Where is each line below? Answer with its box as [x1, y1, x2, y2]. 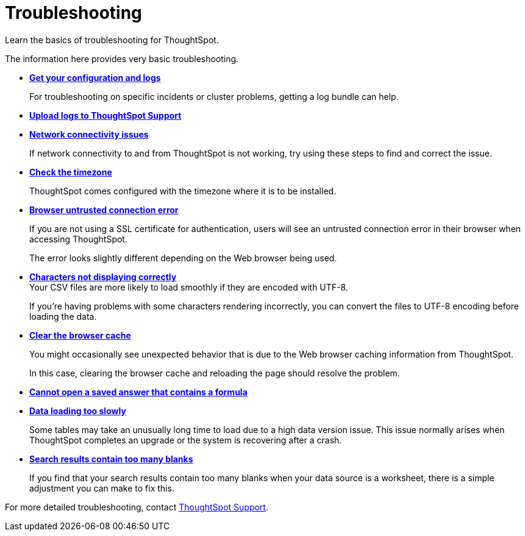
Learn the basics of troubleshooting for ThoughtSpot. [5, 34, 219, 45]
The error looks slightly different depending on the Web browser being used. [29, 252, 337, 263]
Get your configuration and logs [29, 72, 161, 83]
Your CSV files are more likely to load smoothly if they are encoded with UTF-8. [29, 281, 348, 292]
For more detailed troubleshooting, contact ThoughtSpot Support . [5, 501, 268, 512]
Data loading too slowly [29, 405, 126, 416]
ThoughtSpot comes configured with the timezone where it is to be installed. [29, 185, 337, 196]
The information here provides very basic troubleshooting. [5, 53, 239, 64]
